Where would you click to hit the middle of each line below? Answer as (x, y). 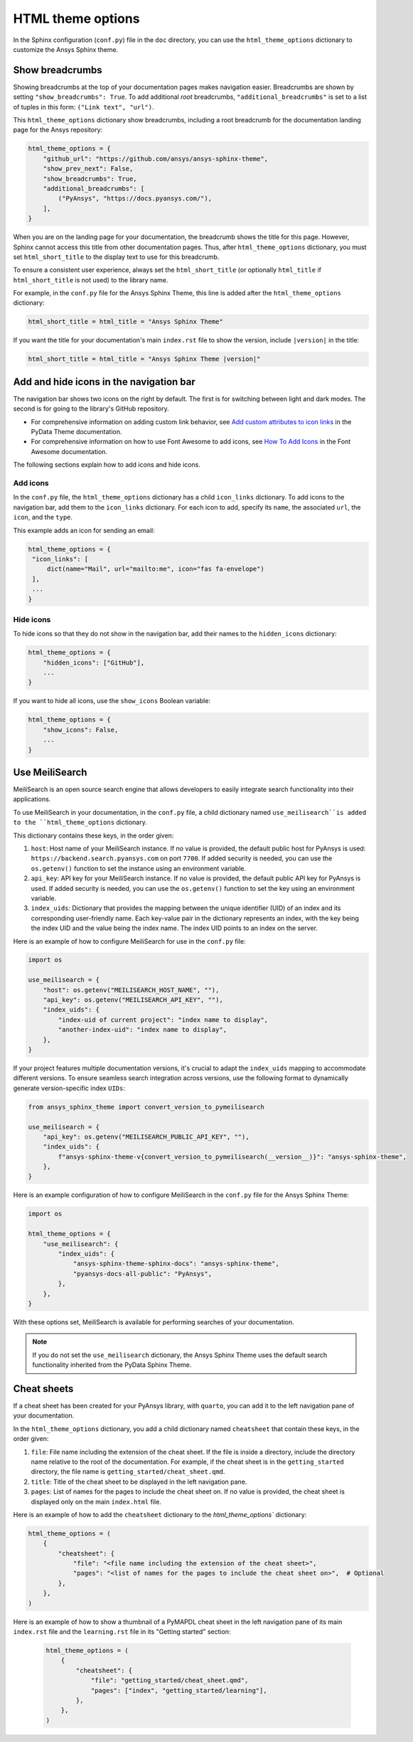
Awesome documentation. (69, 451)
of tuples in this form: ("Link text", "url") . (84, 107)
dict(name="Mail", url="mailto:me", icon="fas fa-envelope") (155, 569)
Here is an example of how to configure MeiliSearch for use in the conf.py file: (129, 941)
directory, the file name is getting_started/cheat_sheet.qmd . (128, 1472)
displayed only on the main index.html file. (96, 1501)
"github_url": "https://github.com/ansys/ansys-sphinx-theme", (156, 159)
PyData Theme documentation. (76, 432)
